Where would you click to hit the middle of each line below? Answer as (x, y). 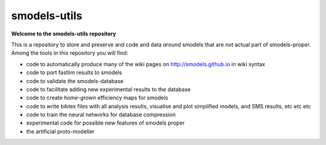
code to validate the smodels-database (75, 81)
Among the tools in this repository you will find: (70, 53)
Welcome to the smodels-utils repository (64, 34)
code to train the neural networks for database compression (101, 115)
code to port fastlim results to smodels (74, 73)
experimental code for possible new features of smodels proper (106, 123)
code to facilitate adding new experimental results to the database (109, 89)
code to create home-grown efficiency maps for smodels (97, 98)
